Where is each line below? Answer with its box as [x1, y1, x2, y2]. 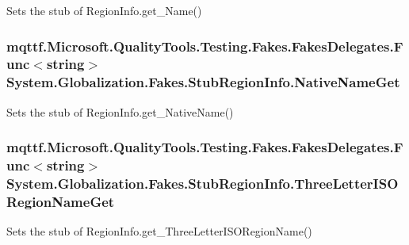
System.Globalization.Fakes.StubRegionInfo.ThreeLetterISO [6, 174, 399, 193]
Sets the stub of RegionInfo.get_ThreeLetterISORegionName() [6, 223, 312, 239]
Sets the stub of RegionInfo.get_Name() [6, 2, 202, 18]
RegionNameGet [6, 191, 115, 211]
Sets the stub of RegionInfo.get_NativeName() [6, 103, 234, 120]
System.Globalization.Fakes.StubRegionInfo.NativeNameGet [6, 72, 400, 92]
